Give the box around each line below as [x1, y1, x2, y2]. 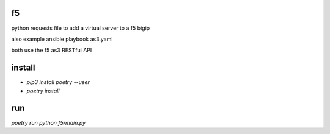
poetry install [26, 87, 60, 94]
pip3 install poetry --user [26, 79, 90, 86]
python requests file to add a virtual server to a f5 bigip [11, 24, 150, 32]
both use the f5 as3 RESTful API [11, 46, 92, 54]
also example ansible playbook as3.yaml [11, 35, 113, 43]
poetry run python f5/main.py [11, 119, 86, 126]
